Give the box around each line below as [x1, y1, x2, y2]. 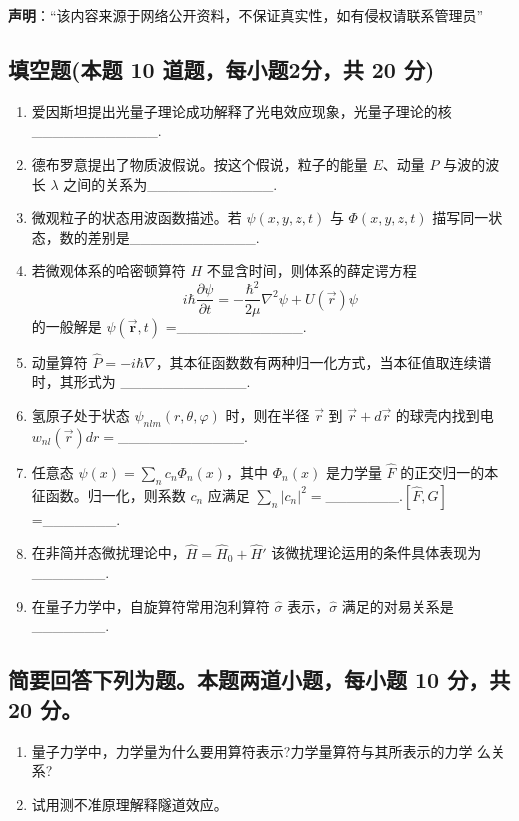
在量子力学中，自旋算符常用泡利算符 [31, 595, 270, 616]
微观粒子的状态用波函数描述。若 [31, 207, 242, 228]
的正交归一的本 [400, 461, 499, 482]
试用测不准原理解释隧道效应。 [31, 793, 228, 814]
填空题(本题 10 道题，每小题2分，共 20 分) [8, 53, 435, 84]
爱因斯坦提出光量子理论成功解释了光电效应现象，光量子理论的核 [31, 100, 452, 121]
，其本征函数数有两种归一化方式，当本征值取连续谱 [155, 351, 492, 372]
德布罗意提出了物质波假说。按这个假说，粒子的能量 [31, 153, 368, 174]
